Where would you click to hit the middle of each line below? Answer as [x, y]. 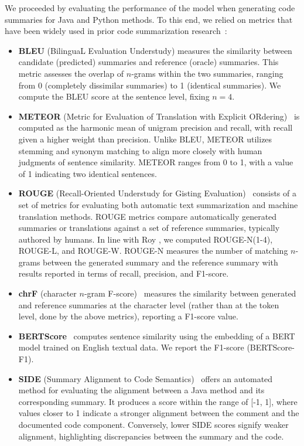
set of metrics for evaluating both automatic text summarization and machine [158, 204]
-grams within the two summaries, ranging [207, 73]
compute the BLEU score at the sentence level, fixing [114, 96]
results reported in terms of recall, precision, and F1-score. [124, 273]
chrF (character [47, 293]
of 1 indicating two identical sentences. [88, 173]
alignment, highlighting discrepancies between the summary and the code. [151, 436]
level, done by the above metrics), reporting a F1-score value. [128, 316]
